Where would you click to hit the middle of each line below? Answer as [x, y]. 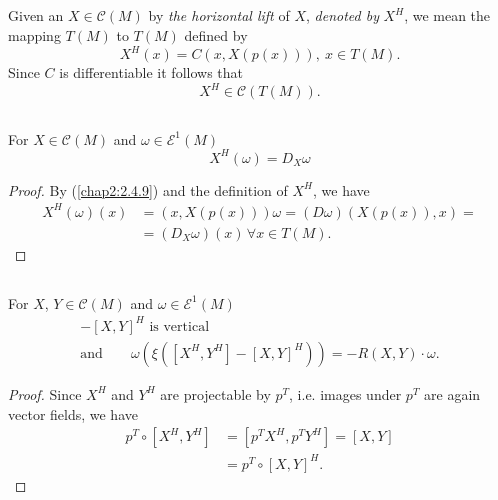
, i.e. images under [345, 393]
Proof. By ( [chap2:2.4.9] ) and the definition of [148, 189]
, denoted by [342, 15]
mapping [34, 34]
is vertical [179, 326]
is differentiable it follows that [151, 72]
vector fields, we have [73, 413]
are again [452, 393]
